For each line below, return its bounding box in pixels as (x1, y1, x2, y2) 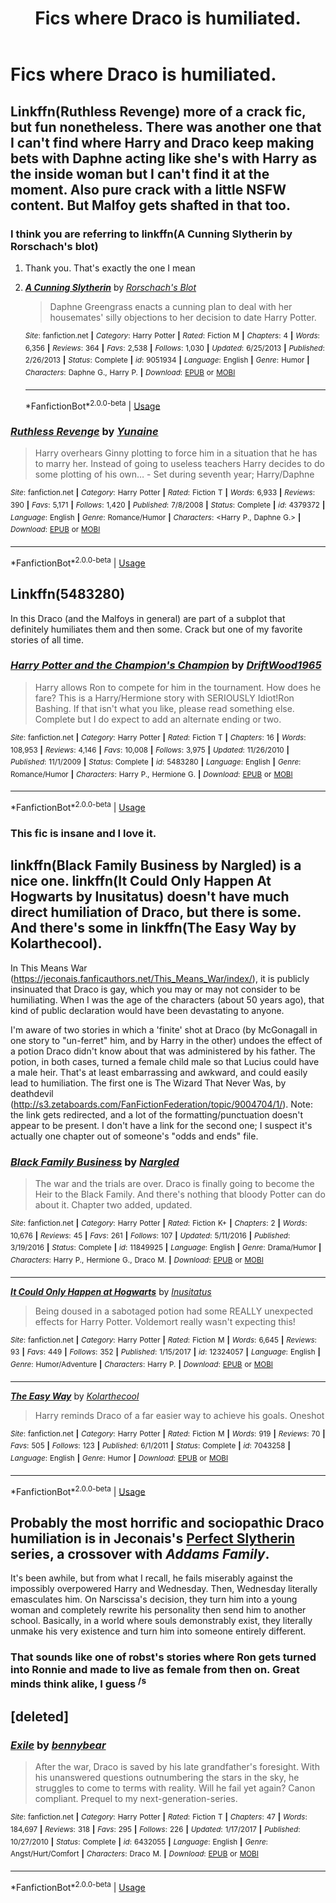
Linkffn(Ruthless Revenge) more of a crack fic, (10, 103, 307, 120)
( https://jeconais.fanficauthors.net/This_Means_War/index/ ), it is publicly (10, 972, 310, 984)
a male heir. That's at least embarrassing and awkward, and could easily (10, 1066, 308, 1078)
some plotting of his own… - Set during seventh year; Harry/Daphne (34, 468, 315, 481)
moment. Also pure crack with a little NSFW (10, 181, 287, 198)
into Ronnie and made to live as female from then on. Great (10, 1663, 300, 1677)
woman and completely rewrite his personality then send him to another (10, 1604, 307, 1616)
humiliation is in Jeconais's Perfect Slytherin (10, 1530, 296, 1547)
